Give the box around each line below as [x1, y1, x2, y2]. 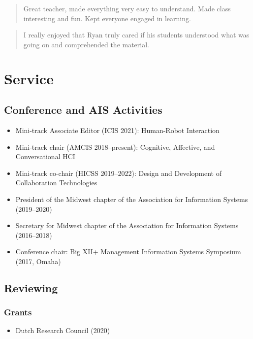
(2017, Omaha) [15, 256, 61, 266]
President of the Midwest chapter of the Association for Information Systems [15, 194, 248, 204]
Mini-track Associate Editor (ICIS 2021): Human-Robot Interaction [15, 125, 220, 135]
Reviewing [4, 280, 58, 295]
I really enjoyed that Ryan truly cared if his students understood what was [23, 30, 250, 40]
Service [4, 68, 54, 88]
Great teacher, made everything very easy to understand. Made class [23, 3, 231, 13]
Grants [4, 306, 32, 318]
